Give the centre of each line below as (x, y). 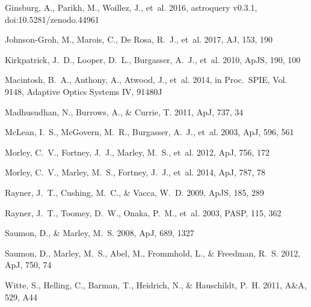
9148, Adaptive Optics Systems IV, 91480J (84, 91)
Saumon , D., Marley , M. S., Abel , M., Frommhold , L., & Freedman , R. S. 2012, (153, 253)
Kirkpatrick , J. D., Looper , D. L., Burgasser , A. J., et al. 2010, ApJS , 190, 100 (153, 59)
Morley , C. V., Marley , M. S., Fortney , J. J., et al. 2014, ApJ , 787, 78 (135, 172)
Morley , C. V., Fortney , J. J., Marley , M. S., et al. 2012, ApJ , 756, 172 (137, 152)
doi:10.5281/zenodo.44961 (52, 19)
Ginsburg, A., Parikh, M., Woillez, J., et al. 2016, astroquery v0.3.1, (131, 7)
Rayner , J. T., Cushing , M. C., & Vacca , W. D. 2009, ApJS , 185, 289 (135, 192)
